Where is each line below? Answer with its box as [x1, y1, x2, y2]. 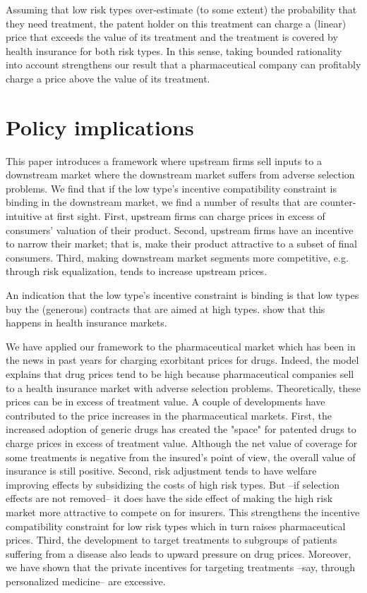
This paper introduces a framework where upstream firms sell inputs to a [6, 153, 322, 168]
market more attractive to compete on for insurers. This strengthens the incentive [6, 504, 360, 519]
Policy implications [6, 112, 194, 141]
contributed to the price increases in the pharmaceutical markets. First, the [6, 408, 332, 422]
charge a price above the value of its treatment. [6, 71, 210, 85]
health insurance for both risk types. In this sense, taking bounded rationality [6, 43, 342, 58]
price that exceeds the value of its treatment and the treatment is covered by [6, 30, 338, 44]
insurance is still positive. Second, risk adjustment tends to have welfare [6, 463, 317, 478]
